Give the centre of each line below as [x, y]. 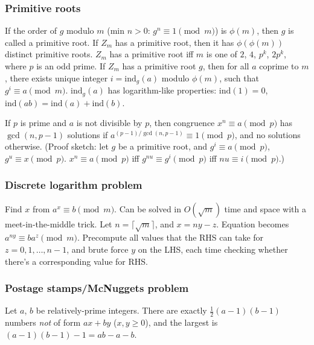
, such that [239, 78]
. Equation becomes [253, 223]
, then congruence [182, 123]
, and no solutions [268, 134]
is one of [222, 54]
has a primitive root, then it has [175, 42]
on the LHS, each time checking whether [213, 249]
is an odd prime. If [71, 66]
